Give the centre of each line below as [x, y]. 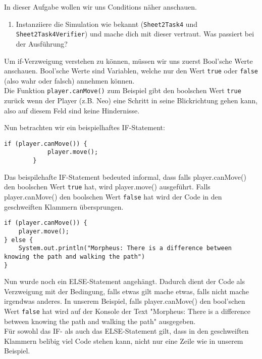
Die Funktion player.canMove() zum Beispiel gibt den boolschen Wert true [123, 90]
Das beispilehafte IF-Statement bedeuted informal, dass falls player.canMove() [125, 176]
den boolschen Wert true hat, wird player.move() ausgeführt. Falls [107, 187]
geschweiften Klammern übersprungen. [64, 206]
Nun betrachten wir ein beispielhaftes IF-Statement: [85, 127]
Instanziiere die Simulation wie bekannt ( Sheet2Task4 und [107, 24]
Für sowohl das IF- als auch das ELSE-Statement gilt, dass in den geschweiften [126, 331]
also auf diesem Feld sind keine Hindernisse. [72, 110]
